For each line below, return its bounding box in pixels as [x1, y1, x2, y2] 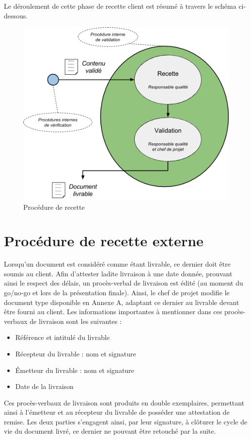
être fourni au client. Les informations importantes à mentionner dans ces [4, 306, 222, 317]
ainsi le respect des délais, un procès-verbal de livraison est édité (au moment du [4, 278, 243, 288]
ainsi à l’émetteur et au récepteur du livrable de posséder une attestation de [4, 407, 230, 417]
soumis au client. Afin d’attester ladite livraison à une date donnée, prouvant [4, 268, 233, 278]
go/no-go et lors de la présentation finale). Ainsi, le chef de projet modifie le [4, 287, 230, 297]
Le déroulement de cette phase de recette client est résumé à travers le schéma [4, 1, 236, 11]
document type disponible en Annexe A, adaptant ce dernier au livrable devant [4, 297, 239, 307]
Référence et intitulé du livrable [15, 332, 110, 342]
